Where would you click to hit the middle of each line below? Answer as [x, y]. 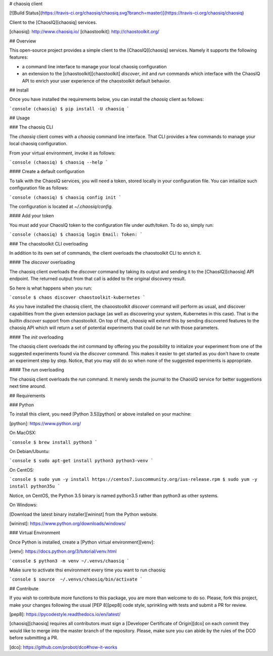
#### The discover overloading [42, 262]
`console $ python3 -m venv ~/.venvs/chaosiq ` [70, 561]
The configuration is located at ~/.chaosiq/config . [61, 206]
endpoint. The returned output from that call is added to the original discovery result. [98, 279]
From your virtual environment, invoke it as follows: [62, 153]
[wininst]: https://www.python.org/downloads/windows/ [67, 523]
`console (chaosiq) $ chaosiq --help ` [59, 162]
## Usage [20, 118]
